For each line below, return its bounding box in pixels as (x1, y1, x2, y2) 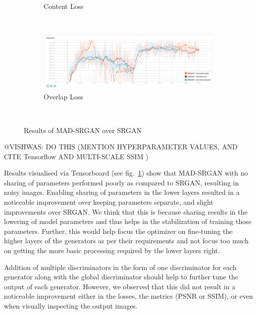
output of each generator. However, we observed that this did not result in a (4, 281, 236, 291)
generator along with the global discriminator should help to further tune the (4, 271, 238, 282)
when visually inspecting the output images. (4, 301, 138, 311)
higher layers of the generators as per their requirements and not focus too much (4, 235, 249, 246)
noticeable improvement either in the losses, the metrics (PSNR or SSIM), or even (4, 291, 253, 301)
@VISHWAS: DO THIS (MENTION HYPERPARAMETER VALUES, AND (4, 141, 238, 152)
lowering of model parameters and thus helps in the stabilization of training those (4, 216, 252, 226)
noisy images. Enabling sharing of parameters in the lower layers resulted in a (4, 187, 240, 197)
